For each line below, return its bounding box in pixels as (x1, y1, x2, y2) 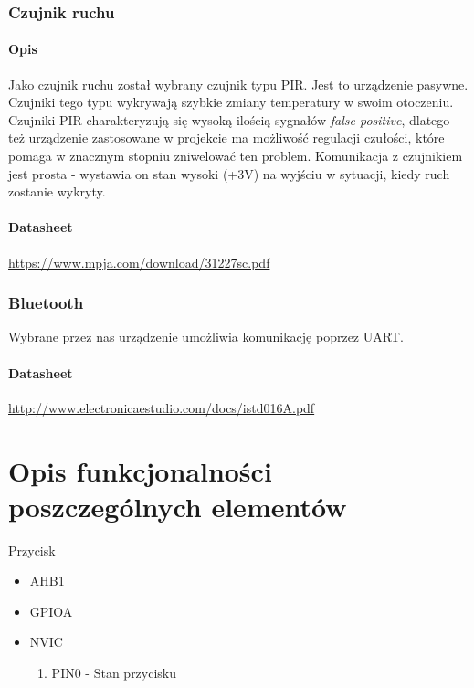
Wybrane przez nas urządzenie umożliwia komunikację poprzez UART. (8, 327, 404, 346)
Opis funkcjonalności (8, 451, 272, 489)
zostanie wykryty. (8, 182, 106, 201)
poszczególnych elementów (8, 487, 347, 524)
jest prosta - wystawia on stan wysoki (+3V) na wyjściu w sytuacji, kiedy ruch (8, 164, 450, 183)
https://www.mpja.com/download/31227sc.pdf (8, 252, 270, 271)
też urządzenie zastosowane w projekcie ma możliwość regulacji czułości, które (8, 128, 445, 147)
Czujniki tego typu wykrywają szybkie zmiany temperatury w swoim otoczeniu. (8, 92, 454, 111)
